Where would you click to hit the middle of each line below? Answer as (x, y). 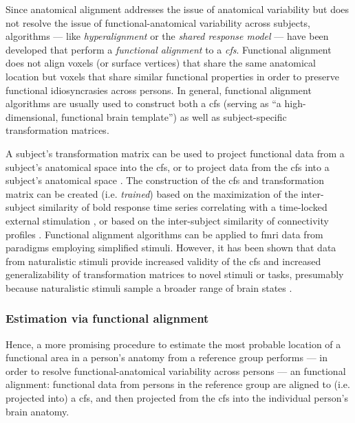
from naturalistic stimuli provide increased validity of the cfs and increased (163, 261)
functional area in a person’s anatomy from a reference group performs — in (167, 357)
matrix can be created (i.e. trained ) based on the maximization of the (152, 193)
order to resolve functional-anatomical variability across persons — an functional (176, 370)
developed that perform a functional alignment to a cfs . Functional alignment (169, 49)
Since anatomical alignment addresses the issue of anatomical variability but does (177, 9)
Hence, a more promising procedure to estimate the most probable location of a (173, 344)
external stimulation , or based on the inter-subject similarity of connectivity (167, 220)
